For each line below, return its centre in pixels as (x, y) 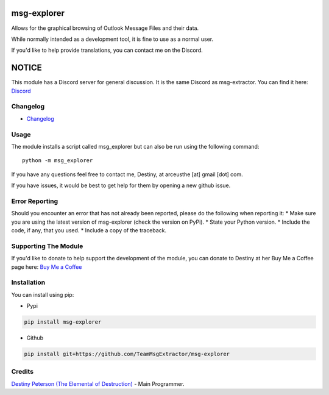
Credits (22, 372)
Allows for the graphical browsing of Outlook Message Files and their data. (105, 28)
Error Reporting (35, 201)
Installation (28, 282)
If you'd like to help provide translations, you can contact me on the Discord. (107, 50)
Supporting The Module (47, 246)
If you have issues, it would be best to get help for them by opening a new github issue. (121, 185)
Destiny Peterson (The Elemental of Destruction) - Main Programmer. (98, 383)
